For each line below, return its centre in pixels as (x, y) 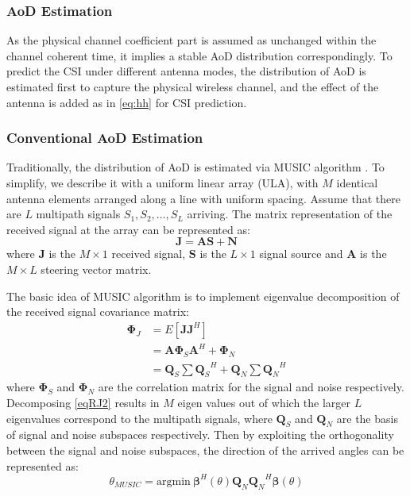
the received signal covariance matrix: (98, 311)
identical (357, 183)
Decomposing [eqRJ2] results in (83, 403)
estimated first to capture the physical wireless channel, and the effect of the (193, 87)
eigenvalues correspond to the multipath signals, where (139, 418)
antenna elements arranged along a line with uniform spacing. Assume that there (203, 198)
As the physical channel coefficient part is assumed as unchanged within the (191, 40)
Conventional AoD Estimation (105, 138)
